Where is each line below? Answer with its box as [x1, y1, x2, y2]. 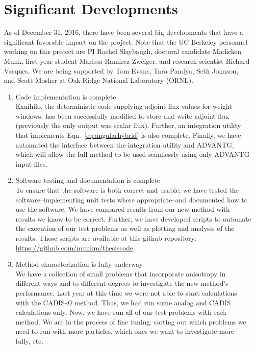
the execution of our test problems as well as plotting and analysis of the [15, 223, 234, 233]
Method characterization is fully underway [15, 259, 143, 269]
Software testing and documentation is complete [15, 175, 160, 185]
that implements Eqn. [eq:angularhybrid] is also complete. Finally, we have [15, 130, 241, 140]
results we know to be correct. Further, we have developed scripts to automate [15, 213, 251, 224]
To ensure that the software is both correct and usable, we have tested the [15, 185, 239, 195]
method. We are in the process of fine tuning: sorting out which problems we [15, 316, 246, 326]
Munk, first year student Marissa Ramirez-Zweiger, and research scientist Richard [4, 55, 250, 66]
